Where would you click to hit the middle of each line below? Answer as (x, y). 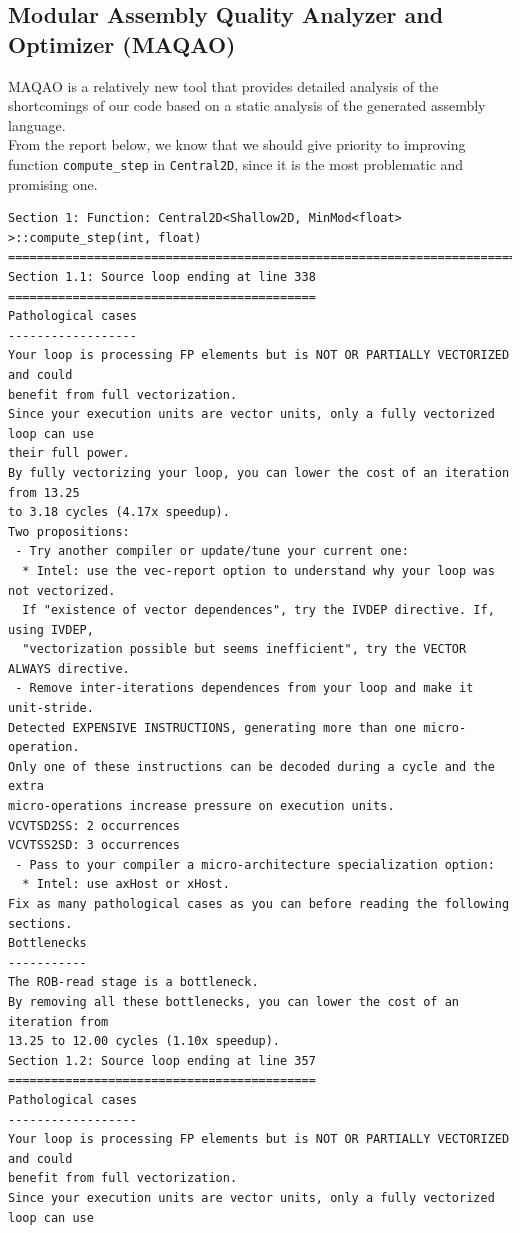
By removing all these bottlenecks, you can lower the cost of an (234, 1001)
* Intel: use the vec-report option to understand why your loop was (258, 570)
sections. (40, 923)
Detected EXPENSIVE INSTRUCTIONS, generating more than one (212, 727)
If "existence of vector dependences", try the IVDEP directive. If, (258, 610)
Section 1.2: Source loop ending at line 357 (162, 1060)
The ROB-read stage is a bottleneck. (133, 982)
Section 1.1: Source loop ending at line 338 (162, 277)
